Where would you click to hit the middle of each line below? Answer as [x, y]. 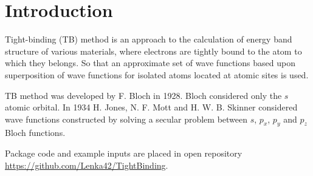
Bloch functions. [35, 133]
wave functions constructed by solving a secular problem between [126, 119]
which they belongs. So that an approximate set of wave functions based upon [150, 63]
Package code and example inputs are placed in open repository [124, 153]
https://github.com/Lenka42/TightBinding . [87, 165]
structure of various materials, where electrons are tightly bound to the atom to [153, 51]
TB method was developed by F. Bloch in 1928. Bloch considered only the [143, 95]
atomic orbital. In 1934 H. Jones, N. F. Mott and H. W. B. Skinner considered [151, 107]
